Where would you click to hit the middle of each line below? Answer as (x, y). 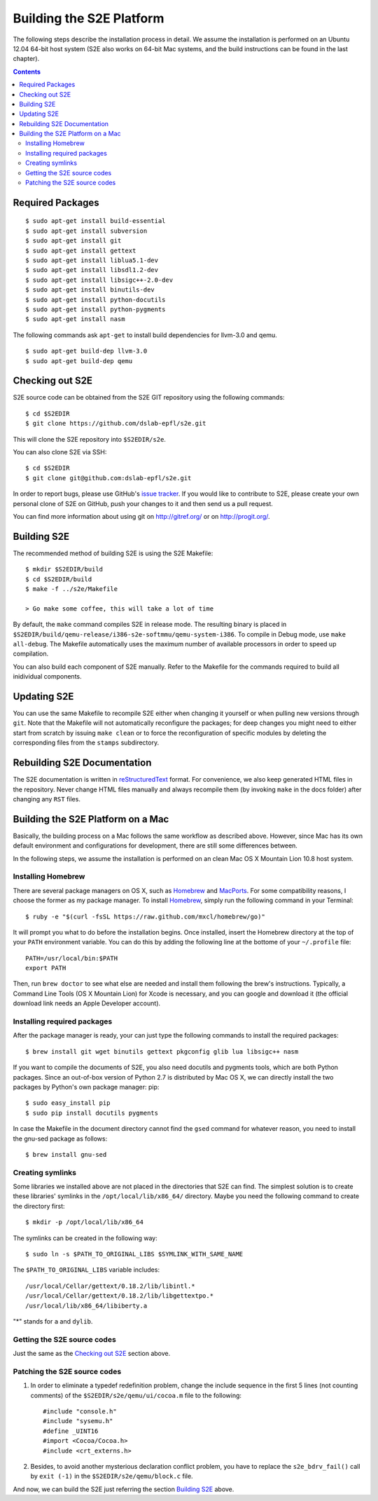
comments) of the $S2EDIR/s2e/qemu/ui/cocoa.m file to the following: (136, 1395)
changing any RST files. (47, 799)
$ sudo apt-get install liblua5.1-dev (92, 260)
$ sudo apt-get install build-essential (96, 221)
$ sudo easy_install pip (68, 1103)
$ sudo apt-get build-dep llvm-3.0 (86, 351)
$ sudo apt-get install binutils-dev (90, 290)
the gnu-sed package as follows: (60, 1139)
